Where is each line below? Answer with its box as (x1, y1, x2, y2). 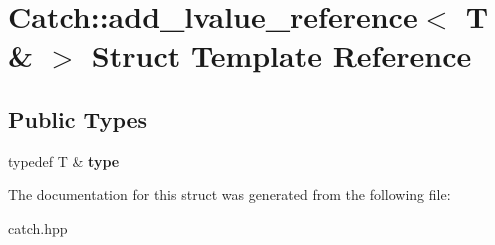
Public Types (8, 103, 148, 134)
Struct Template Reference (91, 35, 472, 76)
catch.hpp (8, 217, 68, 238)
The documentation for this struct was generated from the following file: (8, 184, 451, 205)
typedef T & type (8, 150, 120, 171)
